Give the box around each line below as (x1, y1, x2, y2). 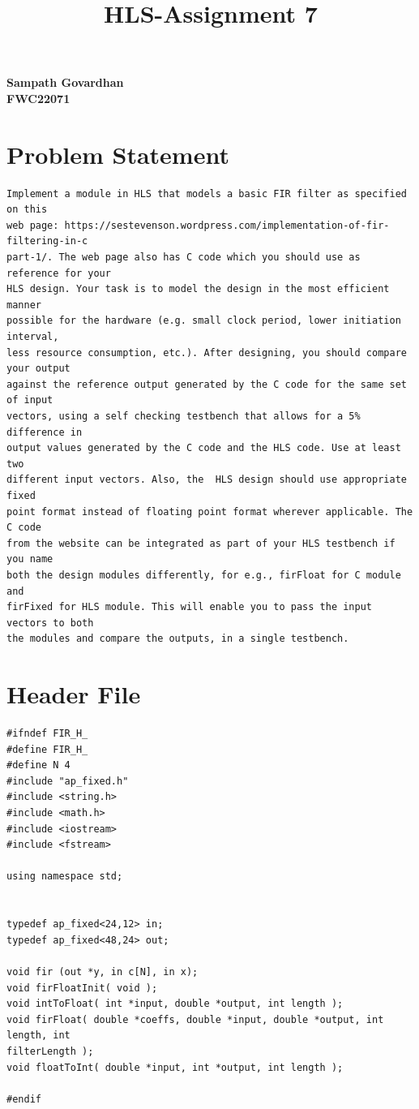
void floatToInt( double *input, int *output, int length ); (6, 1061, 344, 1073)
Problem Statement (6, 137, 229, 170)
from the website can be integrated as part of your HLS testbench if (6, 537, 395, 549)
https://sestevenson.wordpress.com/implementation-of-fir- (64, 219, 390, 231)
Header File (6, 677, 141, 711)
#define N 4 (6, 759, 71, 772)
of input (6, 394, 53, 406)
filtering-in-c (6, 235, 88, 247)
